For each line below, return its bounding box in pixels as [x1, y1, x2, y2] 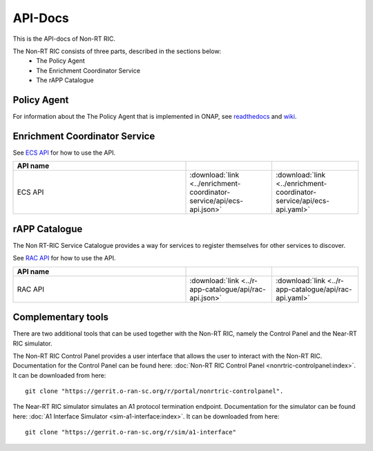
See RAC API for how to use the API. [12, 254, 116, 262]
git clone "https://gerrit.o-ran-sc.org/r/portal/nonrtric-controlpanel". [25, 387, 284, 395]
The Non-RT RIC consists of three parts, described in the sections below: [12, 47, 222, 55]
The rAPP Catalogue [36, 76, 95, 84]
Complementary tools [12, 311, 108, 323]
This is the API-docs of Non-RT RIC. [12, 35, 115, 43]
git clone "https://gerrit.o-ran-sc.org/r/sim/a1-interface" [25, 428, 236, 436]
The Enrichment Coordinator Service [36, 66, 141, 75]
